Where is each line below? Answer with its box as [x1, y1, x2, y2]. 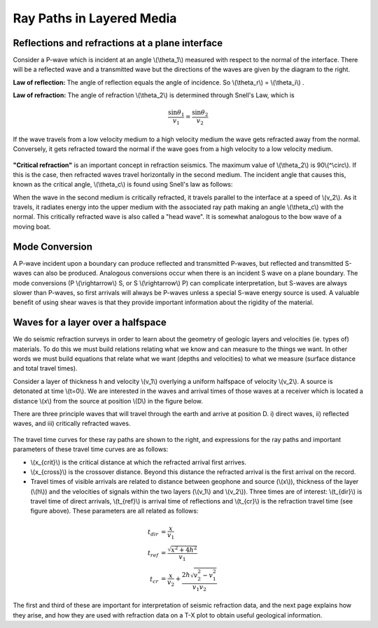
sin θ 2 [191, 108, 209, 118]
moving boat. [13, 222, 52, 231]
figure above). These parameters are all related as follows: [30, 507, 199, 515]
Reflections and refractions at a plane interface [13, 37, 223, 49]
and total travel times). [13, 364, 78, 373]
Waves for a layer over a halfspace [13, 317, 167, 329]
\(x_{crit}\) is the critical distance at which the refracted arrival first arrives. [30, 458, 246, 466]
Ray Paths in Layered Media [13, 10, 177, 26]
